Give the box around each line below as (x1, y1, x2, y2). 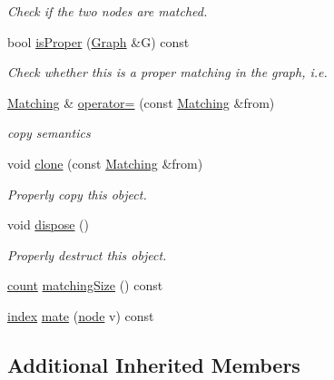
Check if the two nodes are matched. (7, 2, 208, 20)
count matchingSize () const (7, 276, 163, 295)
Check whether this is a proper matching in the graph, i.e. (7, 63, 328, 82)
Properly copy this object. (7, 184, 147, 203)
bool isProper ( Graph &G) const (7, 32, 190, 51)
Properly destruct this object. (7, 245, 167, 264)
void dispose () (7, 215, 90, 234)
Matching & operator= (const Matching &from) (7, 93, 275, 112)
